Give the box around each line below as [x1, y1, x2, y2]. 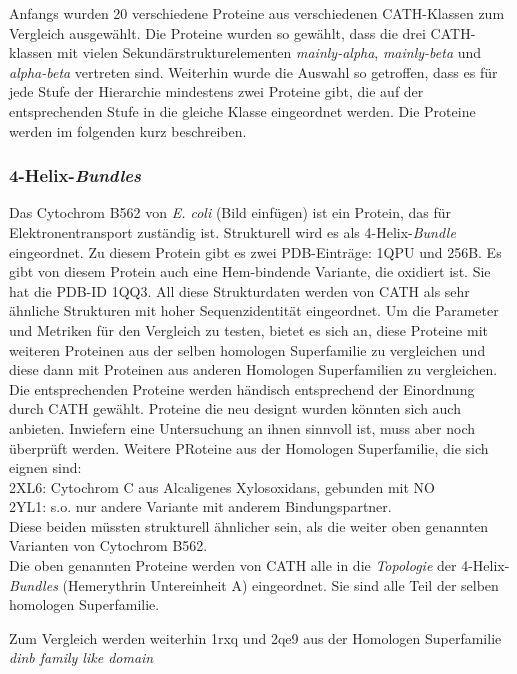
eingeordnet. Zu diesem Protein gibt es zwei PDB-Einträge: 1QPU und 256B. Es [9, 241, 502, 262]
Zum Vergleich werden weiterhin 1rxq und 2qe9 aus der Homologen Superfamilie [9, 627, 502, 648]
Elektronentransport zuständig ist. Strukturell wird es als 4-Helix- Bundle [9, 221, 456, 242]
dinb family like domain [9, 647, 154, 668]
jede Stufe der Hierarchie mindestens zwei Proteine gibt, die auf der [9, 81, 424, 102]
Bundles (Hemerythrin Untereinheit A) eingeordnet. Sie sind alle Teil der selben [9, 574, 499, 595]
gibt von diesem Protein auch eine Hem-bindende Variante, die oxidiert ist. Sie [9, 261, 491, 282]
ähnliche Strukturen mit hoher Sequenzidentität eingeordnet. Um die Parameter [9, 300, 499, 321]
